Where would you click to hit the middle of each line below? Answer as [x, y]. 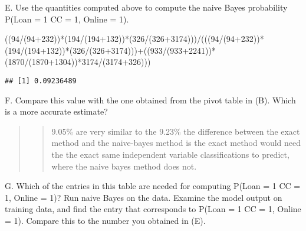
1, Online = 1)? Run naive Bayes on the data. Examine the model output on [144, 197]
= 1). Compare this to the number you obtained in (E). [105, 220]
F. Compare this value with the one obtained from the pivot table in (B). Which [150, 100]
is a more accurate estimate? [56, 111]
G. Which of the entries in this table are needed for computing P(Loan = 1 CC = [153, 186]
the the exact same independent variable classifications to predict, [170, 154]
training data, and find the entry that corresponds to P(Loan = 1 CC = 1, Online [153, 209]
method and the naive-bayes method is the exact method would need [176, 143]
